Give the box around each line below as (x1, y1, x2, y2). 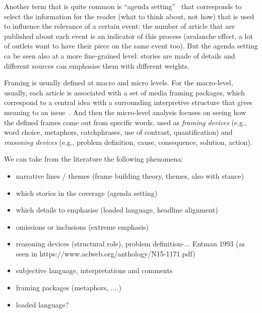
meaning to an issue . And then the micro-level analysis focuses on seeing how (4, 107, 246, 117)
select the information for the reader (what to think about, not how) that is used (4, 11, 254, 21)
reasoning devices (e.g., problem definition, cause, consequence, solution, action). (4, 136, 252, 147)
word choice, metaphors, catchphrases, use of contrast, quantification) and (4, 127, 233, 137)
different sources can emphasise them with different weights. (4, 60, 189, 71)
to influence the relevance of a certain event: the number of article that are (4, 21, 235, 31)
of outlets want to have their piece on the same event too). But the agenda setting (4, 40, 258, 51)
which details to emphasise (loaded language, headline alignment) (16, 204, 218, 215)
